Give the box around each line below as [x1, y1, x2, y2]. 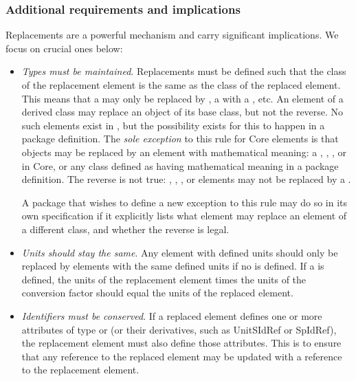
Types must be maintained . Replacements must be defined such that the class [21, 64, 346, 78]
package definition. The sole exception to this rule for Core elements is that [21, 131, 339, 146]
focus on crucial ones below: [5, 41, 123, 55]
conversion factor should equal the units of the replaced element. [21, 285, 293, 300]
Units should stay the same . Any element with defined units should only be [21, 245, 338, 259]
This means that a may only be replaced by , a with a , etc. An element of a [21, 91, 344, 105]
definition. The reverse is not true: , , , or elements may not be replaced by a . [21, 172, 351, 186]
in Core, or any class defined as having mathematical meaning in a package [21, 158, 339, 173]
